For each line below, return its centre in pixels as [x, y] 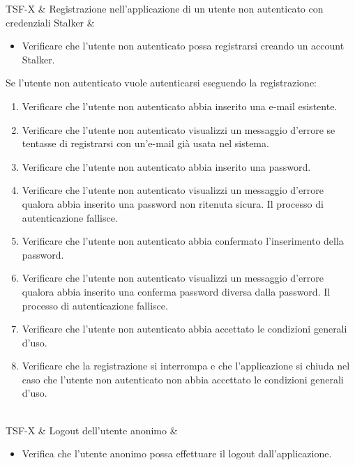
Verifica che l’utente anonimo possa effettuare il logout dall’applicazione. [177, 453]
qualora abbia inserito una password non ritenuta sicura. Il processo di [173, 203]
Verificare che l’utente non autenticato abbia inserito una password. [166, 166]
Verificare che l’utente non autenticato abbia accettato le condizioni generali [184, 329]
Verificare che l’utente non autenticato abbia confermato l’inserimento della [183, 241]
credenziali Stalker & [50, 22]
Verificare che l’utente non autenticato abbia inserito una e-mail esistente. [180, 106]
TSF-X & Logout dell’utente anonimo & [92, 430]
